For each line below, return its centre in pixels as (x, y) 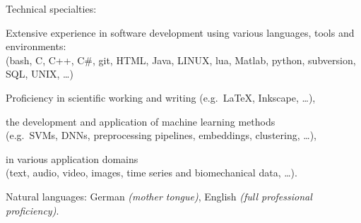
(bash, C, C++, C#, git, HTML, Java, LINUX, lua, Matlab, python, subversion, (181, 60)
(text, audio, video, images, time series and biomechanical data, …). (152, 173)
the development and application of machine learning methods (141, 121)
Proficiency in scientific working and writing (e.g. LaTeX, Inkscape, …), (161, 97)
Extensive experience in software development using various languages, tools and (180, 32)
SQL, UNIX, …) (40, 74)
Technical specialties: (51, 8)
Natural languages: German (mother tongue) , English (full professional (159, 196)
